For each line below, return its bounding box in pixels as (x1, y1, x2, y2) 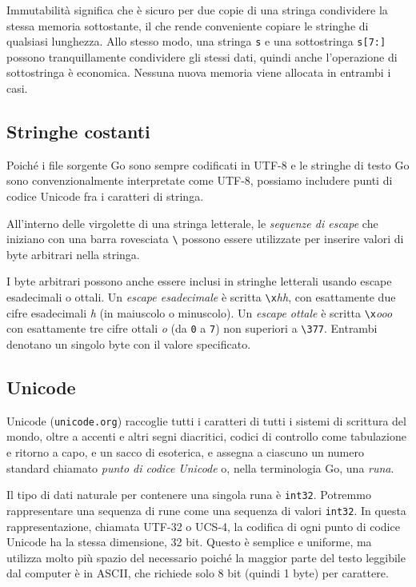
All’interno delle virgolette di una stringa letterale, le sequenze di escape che (6, 214, 378, 231)
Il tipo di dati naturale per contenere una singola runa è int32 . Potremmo (6, 486, 371, 503)
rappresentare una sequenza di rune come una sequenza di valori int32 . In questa (6, 501, 406, 518)
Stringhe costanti (6, 119, 150, 144)
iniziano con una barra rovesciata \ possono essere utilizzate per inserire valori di (6, 230, 404, 247)
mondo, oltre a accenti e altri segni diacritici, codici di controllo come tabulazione (6, 428, 406, 445)
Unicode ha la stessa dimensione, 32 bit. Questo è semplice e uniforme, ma (6, 533, 372, 550)
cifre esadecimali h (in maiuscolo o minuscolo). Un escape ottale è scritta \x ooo (6, 304, 393, 321)
